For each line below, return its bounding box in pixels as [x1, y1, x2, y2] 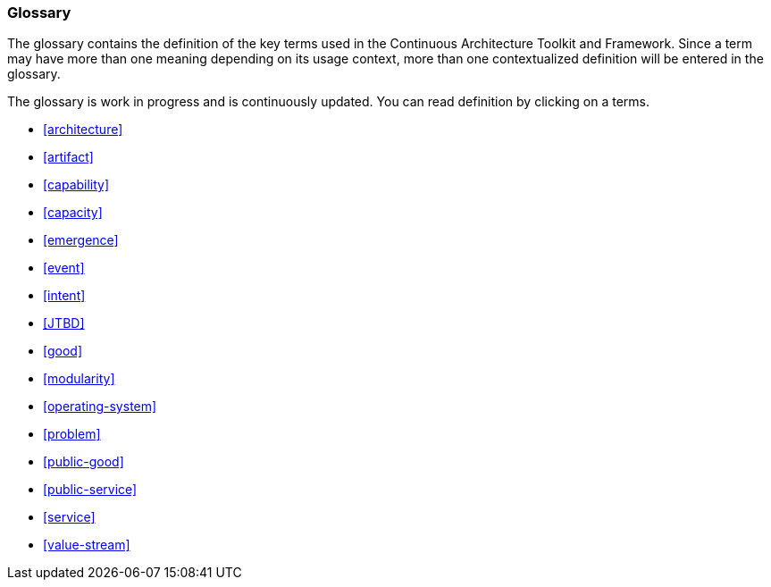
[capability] [43, 177, 110, 193]
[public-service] [43, 482, 138, 498]
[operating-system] [43, 398, 157, 415]
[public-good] [43, 454, 124, 470]
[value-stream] [43, 537, 130, 553]
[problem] [43, 426, 101, 442]
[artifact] [43, 149, 94, 165]
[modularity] [43, 371, 115, 387]
